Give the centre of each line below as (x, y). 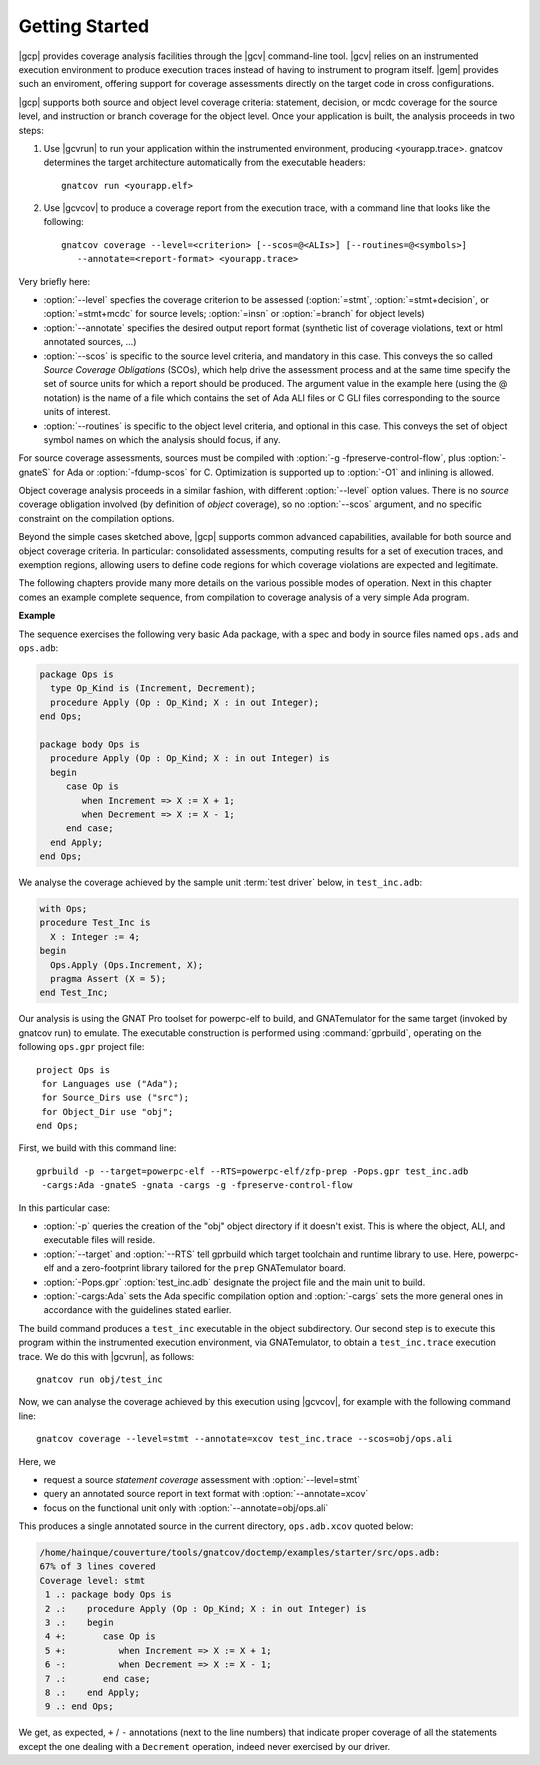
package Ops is (76, 674)
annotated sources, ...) (90, 342)
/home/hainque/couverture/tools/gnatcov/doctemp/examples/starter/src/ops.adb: (240, 1553)
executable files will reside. (99, 1240)
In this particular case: (64, 1207)
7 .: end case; (98, 1678)
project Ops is (73, 1069)
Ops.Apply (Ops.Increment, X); (127, 964)
